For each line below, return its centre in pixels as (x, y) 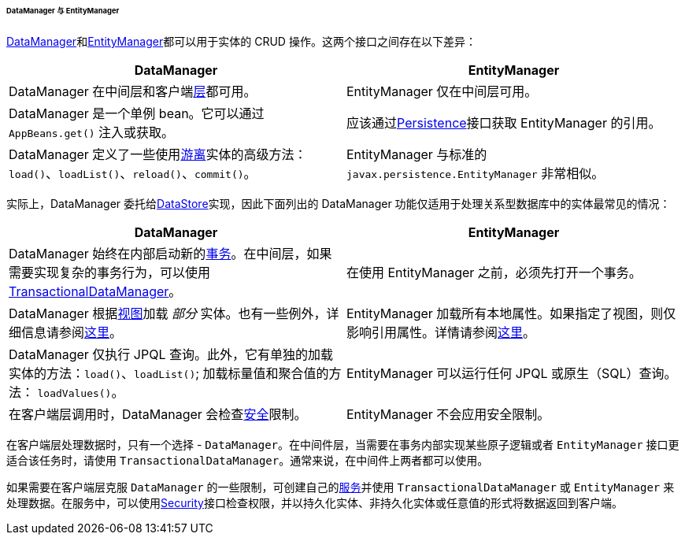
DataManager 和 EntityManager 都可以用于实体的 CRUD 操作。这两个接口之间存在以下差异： (241, 41)
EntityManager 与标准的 (417, 154)
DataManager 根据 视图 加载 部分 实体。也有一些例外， (168, 313)
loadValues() (74, 393)
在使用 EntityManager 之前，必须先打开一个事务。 (494, 272)
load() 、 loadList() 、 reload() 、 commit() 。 (133, 173)
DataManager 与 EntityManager (63, 11)
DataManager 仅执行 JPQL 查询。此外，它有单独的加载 (171, 354)
